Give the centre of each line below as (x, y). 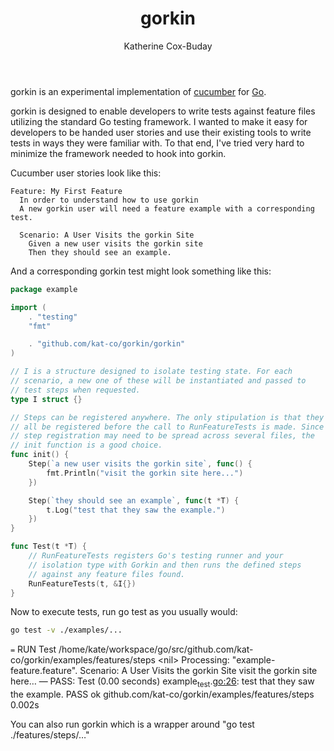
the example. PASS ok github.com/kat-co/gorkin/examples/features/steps (162, 694)
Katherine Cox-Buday (168, 46)
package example (44, 289)
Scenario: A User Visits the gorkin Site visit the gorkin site (198, 671)
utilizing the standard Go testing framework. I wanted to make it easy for (159, 121)
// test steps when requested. (75, 390)
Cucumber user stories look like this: (86, 173)
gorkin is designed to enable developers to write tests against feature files (163, 111)
